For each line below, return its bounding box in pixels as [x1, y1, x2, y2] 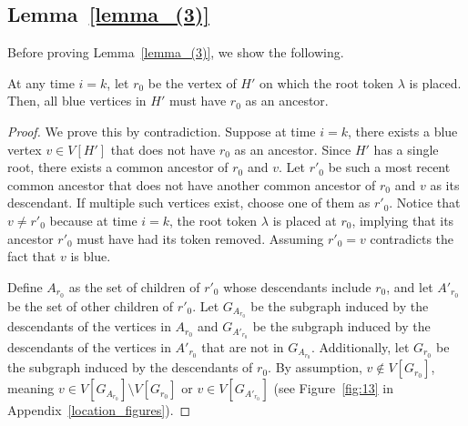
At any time [7, 73, 75, 92]
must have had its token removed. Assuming [76, 228, 324, 248]
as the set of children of [68, 277, 200, 296]
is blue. [70, 247, 111, 266]
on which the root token [259, 73, 394, 92]
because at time [49, 210, 137, 229]
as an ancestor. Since [234, 139, 351, 158]
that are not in [201, 337, 284, 356]
